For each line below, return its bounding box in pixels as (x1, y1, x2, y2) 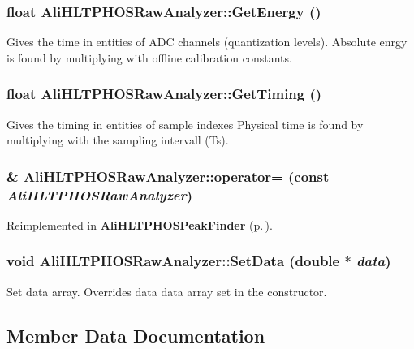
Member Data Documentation (6, 322, 265, 347)
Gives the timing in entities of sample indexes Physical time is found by (6, 115, 364, 132)
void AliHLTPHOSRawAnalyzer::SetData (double (6, 251, 340, 271)
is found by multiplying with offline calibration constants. (6, 49, 292, 66)
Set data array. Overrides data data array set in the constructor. (6, 282, 327, 299)
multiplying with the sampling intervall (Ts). (6, 131, 229, 149)
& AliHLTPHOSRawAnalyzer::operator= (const (6, 166, 330, 186)
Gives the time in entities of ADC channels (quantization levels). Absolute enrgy (6, 33, 408, 50)
